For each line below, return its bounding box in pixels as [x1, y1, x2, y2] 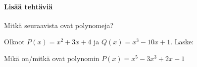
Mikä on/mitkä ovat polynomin [4, 53, 99, 63]
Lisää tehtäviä [4, 1, 53, 11]
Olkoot [4, 36, 25, 47]
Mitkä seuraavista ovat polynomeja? [4, 20, 114, 30]
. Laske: [170, 36, 194, 47]
